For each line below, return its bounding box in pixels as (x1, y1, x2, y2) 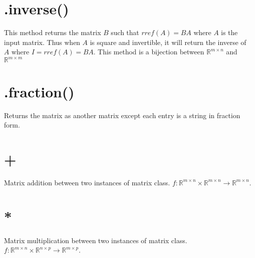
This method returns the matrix (4, 27, 101, 38)
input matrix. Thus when (4, 37, 81, 47)
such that (111, 27, 139, 38)
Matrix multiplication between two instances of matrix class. (4, 235, 187, 245)
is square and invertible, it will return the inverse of (89, 37, 247, 47)
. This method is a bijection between (93, 46, 205, 57)
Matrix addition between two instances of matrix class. (4, 177, 170, 187)
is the (221, 27, 238, 38)
